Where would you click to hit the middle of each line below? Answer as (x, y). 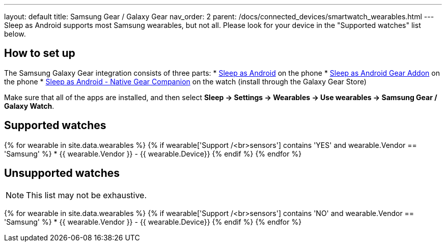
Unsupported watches (62, 173)
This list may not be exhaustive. (87, 195)
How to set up (40, 53)
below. (15, 34)
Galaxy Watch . (29, 106)
